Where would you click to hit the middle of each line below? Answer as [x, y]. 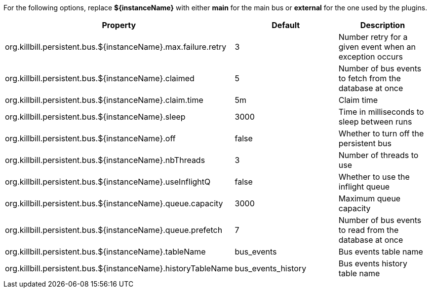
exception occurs [371, 57]
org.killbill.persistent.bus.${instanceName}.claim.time [104, 100]
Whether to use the [374, 177]
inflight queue [364, 187]
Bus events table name [381, 252]
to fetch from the [370, 78]
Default [286, 25]
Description [383, 25]
